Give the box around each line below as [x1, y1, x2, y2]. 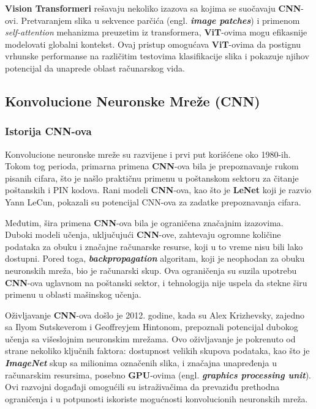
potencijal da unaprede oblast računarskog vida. [5, 61, 185, 74]
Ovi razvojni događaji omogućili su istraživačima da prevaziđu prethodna [5, 380, 280, 393]
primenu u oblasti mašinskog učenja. [5, 288, 141, 301]
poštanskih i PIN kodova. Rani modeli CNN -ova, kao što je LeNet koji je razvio [5, 183, 312, 196]
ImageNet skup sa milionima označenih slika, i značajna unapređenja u [5, 356, 277, 369]
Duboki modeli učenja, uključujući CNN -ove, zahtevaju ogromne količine [5, 228, 281, 241]
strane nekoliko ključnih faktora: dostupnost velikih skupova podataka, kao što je [5, 344, 310, 357]
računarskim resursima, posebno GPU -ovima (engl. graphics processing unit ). [5, 368, 311, 381]
